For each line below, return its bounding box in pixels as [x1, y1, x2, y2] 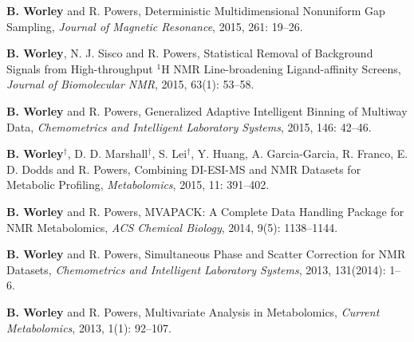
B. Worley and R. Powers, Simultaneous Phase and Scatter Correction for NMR [6, 246, 406, 262]
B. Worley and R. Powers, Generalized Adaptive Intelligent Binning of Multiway [6, 102, 408, 119]
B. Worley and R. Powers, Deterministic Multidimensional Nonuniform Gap [6, 2, 385, 18]
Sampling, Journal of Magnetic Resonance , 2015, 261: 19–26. [6, 18, 303, 34]
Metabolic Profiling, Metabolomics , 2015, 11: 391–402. [6, 176, 270, 193]
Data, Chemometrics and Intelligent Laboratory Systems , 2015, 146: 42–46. [6, 118, 372, 135]
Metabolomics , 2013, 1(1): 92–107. [6, 319, 172, 336]
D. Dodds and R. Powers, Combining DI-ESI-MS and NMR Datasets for [6, 160, 361, 177]
